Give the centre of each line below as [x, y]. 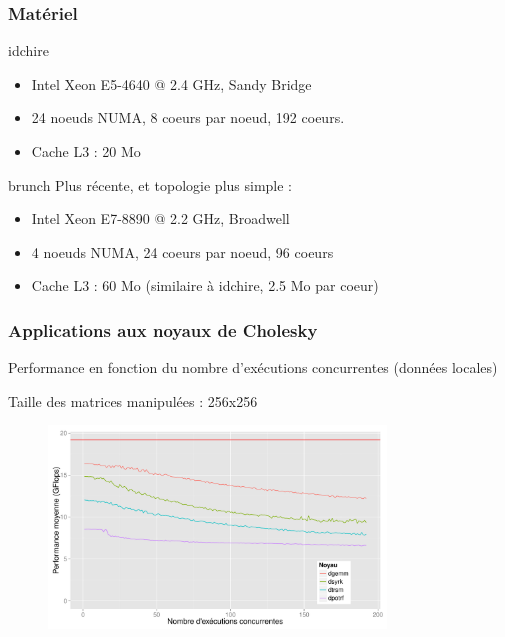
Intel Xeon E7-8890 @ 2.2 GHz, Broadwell [160, 218]
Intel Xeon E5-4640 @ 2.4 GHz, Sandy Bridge [171, 83]
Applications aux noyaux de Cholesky [163, 329]
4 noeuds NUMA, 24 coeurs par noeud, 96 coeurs [182, 251]
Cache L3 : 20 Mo [86, 151]
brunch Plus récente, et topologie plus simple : [150, 184]
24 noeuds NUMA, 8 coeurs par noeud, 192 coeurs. [188, 117]
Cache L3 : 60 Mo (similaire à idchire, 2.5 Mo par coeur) [205, 285]
